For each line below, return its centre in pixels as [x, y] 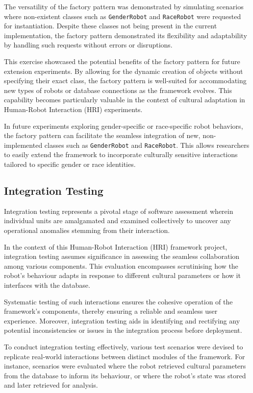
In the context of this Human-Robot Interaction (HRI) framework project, [116, 246]
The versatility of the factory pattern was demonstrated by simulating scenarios [124, 6]
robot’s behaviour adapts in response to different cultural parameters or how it [122, 275]
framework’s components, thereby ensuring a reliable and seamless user [111, 311]
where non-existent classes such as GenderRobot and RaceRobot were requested [123, 16]
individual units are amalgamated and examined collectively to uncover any [117, 220]
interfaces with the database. [47, 285]
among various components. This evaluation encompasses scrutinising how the [121, 266]
